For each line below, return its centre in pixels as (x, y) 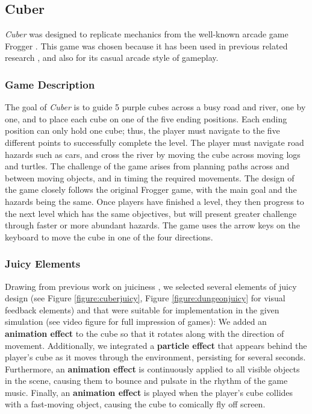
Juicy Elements (43, 264)
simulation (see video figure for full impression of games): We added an (136, 321)
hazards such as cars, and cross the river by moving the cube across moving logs (153, 154)
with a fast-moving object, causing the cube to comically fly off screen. (135, 404)
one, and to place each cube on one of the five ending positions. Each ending (146, 118)
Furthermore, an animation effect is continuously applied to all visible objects (152, 369)
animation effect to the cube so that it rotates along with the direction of (145, 333)
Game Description (50, 84)
